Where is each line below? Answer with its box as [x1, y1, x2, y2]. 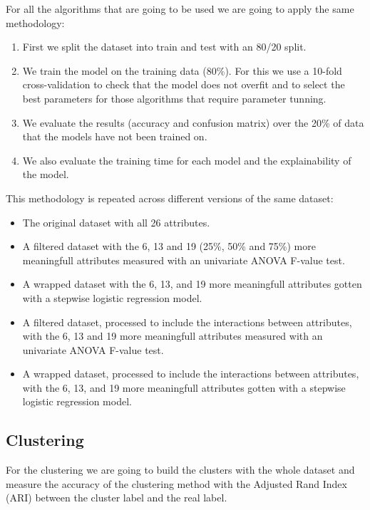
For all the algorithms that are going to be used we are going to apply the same [6, 1, 354, 16]
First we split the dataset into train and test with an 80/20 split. [22, 39, 307, 54]
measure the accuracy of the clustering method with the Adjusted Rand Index [6, 476, 347, 491]
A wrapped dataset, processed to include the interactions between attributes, [22, 366, 359, 381]
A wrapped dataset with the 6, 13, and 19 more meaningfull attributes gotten [22, 276, 362, 291]
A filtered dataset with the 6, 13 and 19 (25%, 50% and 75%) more [22, 239, 316, 254]
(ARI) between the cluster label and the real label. [6, 490, 227, 505]
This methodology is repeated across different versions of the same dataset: [6, 190, 334, 205]
